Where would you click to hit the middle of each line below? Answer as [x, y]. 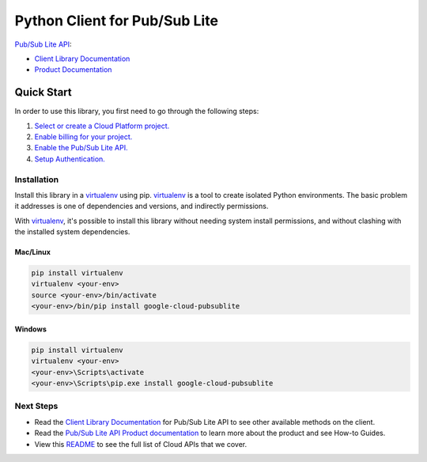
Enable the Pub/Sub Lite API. [81, 148]
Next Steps [36, 406]
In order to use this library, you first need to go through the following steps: [137, 112]
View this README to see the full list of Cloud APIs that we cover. [141, 444]
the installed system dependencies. [72, 232]
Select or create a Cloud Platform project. [102, 126]
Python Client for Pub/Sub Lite [117, 21]
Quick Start [43, 92]
